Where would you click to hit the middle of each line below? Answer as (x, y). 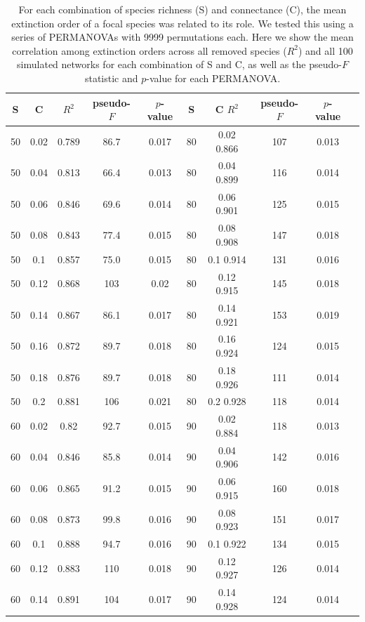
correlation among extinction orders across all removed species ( (150, 50)
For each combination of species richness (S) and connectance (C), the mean (182, 9)
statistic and (111, 78)
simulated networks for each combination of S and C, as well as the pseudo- (179, 64)
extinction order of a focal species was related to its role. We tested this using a (182, 23)
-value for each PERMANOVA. (213, 78)
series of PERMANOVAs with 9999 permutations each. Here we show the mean (182, 37)
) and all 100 (325, 50)
